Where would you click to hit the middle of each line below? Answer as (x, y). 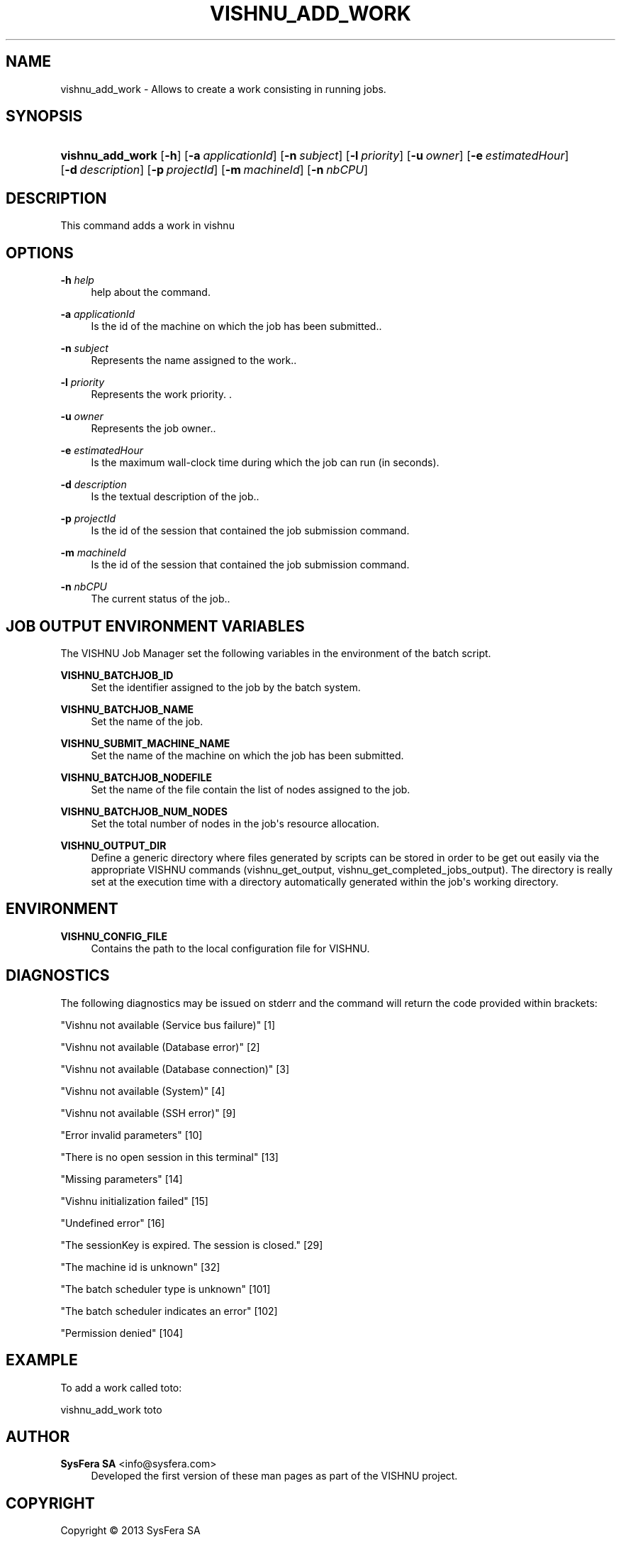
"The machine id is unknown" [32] (140, 1267)
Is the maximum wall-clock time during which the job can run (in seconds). (265, 463)
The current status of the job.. (161, 599)
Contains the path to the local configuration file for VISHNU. (230, 948)
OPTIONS (40, 253)
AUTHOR (38, 1436)
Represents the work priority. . (162, 395)
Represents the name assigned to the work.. (194, 360)
